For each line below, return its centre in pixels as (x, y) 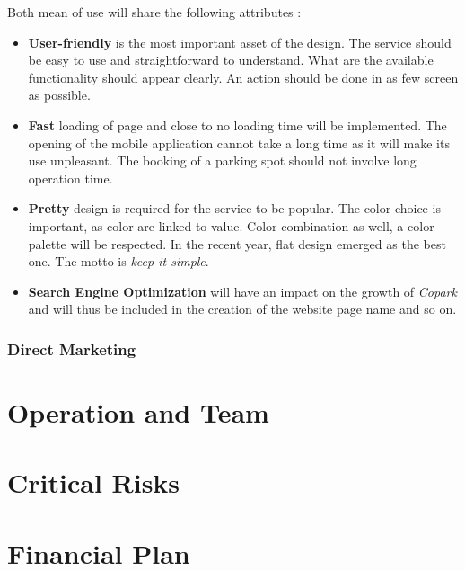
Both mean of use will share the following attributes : (154, 12)
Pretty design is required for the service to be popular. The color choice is (234, 208)
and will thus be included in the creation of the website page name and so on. (242, 309)
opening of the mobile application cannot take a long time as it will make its (239, 143)
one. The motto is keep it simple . (118, 261)
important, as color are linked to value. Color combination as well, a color (231, 225)
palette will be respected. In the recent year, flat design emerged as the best (237, 243)
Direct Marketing (72, 348)
